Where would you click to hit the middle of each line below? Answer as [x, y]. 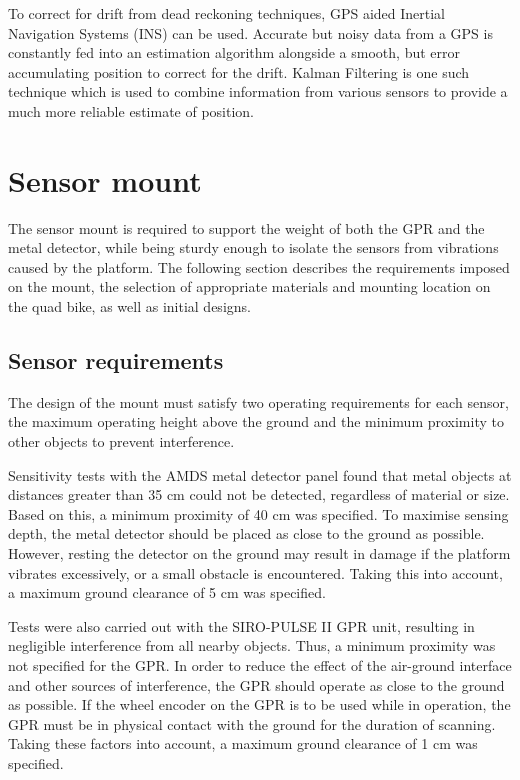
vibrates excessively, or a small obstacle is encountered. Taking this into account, [255, 572]
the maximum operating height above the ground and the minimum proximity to [256, 421]
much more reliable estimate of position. [131, 110]
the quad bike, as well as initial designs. [129, 306]
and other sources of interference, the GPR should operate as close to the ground [256, 684]
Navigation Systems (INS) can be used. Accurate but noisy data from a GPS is [250, 32]
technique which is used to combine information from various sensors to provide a [258, 91]
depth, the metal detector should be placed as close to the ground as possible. [246, 533]
